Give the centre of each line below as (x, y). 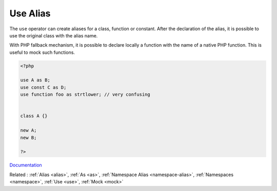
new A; (28, 130)
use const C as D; (43, 87)
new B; (28, 137)
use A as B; (35, 80)
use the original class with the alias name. (54, 35)
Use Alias (30, 13)
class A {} (34, 116)
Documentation (26, 165)
